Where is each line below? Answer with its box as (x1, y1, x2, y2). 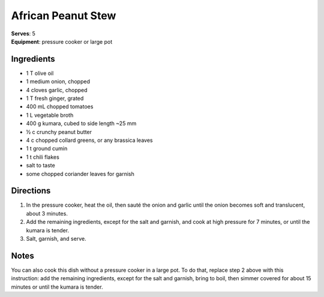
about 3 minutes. (26, 210, 68, 217)
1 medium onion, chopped (26, 78, 90, 85)
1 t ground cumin (26, 145, 68, 152)
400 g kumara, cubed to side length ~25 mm (26, 120, 137, 127)
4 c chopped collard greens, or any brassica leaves (26, 137, 153, 144)
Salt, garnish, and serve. (26, 235, 86, 242)
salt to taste (26, 162, 55, 169)
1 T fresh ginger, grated (26, 95, 84, 102)
